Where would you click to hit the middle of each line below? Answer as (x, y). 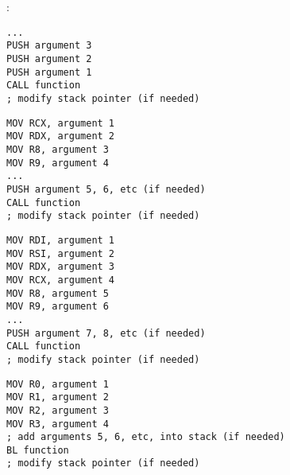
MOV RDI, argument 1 (61, 240)
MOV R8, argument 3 (58, 150)
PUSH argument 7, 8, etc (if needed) (106, 333)
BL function (38, 450)
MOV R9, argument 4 (58, 163)
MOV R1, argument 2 (58, 397)
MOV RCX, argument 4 (61, 280)
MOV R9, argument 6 (58, 307)
